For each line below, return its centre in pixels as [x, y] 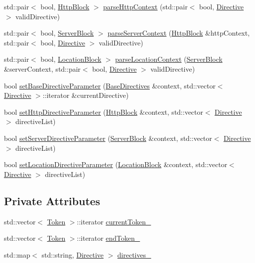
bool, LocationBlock [71, 59]
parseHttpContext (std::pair [145, 6]
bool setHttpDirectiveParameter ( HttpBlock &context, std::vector [104, 111]
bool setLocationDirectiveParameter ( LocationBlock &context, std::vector [116, 164]
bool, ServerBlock [67, 33]
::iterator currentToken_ [114, 221]
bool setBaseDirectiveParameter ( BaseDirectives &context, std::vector [110, 85]
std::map [17, 254]
